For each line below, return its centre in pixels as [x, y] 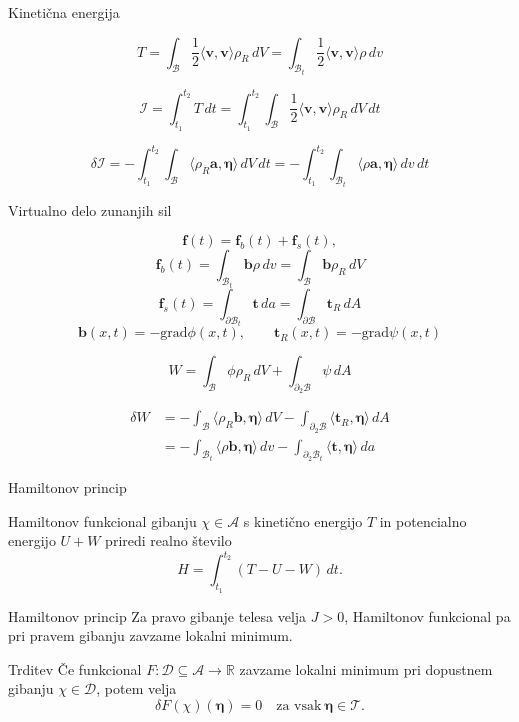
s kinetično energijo [303, 520]
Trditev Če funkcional [75, 668]
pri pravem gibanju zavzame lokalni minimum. [150, 635]
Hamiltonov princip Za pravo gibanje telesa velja [157, 615]
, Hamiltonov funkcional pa [427, 615]
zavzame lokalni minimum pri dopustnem [366, 668]
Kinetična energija [64, 12]
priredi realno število [168, 540]
